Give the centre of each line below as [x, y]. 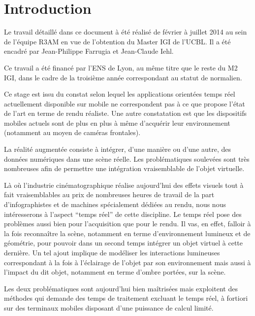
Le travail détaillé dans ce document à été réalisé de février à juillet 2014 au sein [126, 32]
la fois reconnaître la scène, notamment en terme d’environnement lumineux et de [127, 233]
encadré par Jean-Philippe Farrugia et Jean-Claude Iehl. [89, 51]
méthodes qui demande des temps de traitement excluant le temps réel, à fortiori [126, 298]
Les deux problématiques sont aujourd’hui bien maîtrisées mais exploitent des [121, 288]
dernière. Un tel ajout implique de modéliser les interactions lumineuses [112, 252]
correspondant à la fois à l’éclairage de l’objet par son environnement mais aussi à [127, 262]
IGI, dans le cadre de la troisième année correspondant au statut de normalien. [123, 77]
